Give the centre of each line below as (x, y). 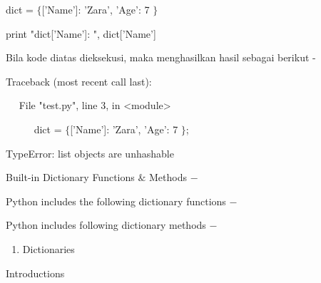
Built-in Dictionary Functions (70, 177)
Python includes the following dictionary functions (116, 201)
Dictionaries (49, 248)
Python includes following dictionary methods (106, 225)
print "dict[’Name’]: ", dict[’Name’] (81, 33)
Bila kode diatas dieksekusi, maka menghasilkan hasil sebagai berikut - (161, 57)
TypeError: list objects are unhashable (90, 153)
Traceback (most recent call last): (79, 81)
